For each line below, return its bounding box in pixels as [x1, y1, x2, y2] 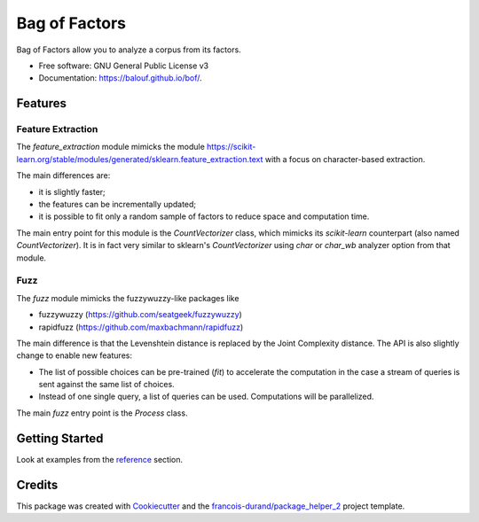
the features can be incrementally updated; [38, 199, 197, 210]
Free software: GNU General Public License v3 [38, 60, 209, 71]
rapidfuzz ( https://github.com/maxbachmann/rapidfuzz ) [38, 322, 244, 332]
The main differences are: [16, 170, 111, 181]
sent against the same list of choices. [38, 379, 175, 390]
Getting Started [16, 431, 104, 446]
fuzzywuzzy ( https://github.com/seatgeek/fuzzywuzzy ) [38, 309, 243, 320]
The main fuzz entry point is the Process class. [16, 408, 188, 418]
